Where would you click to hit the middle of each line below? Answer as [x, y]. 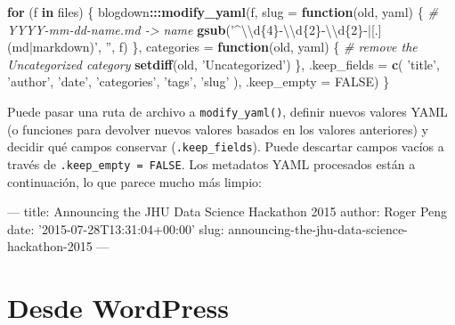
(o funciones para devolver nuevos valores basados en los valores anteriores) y [218, 129]
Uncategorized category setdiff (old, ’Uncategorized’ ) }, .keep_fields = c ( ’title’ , [223, 64]
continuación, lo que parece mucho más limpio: [134, 181]
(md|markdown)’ [53, 47]
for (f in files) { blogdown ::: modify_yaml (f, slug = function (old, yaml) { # [223, 12]
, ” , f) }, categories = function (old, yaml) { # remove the [257, 47]
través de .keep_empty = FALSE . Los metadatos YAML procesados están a [211, 163]
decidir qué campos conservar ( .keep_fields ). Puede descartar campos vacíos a [226, 146]
